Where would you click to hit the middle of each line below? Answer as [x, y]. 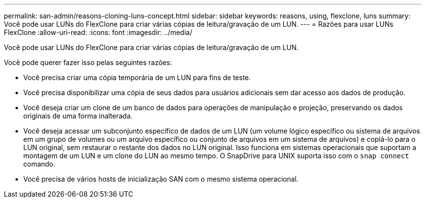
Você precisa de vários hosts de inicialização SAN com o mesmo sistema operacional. [161, 179]
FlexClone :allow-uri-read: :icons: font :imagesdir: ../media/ [98, 32]
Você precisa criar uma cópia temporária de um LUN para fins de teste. [137, 77]
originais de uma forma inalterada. [78, 116]
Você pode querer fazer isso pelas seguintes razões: [88, 62]
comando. [39, 164]
